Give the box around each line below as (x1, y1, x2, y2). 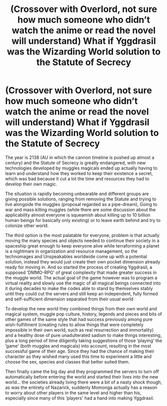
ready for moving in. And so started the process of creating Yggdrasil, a (5, 264, 153, 270)
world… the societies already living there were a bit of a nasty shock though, (5, 379, 163, 385)
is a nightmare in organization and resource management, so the (5, 248, 138, 254)
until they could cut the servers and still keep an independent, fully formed (5, 290, 158, 296)
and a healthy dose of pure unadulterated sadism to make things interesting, (5, 332, 162, 338)
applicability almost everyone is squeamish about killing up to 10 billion (5, 211, 151, 218)
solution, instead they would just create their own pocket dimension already (5, 258, 161, 264)
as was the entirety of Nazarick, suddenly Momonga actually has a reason (5, 384, 158, 390)
